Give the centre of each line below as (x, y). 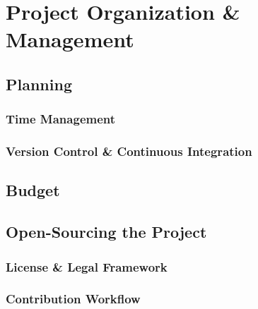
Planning (39, 84)
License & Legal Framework (87, 266)
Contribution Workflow (73, 299)
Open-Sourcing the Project (106, 232)
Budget (33, 190)
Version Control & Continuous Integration (129, 151)
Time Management (61, 119)
